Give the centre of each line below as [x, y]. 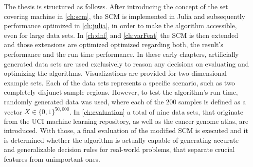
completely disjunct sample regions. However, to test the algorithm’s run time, [121, 92]
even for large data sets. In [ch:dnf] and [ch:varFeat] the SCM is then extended [121, 35]
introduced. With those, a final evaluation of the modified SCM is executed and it [126, 130]
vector [13, 111]
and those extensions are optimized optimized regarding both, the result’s [114, 44]
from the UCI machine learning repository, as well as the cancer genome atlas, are [126, 121]
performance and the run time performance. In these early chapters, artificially [121, 54]
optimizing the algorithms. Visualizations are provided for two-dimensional [115, 73]
